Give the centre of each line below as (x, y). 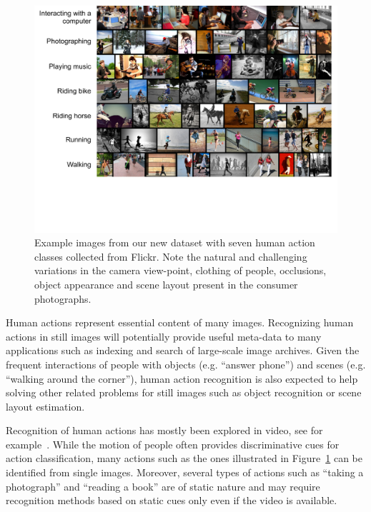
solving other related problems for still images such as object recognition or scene (184, 392)
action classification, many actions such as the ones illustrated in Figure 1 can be (184, 458)
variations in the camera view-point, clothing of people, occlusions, (180, 270)
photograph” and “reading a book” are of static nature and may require (163, 486)
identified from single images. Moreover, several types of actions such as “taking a (185, 472)
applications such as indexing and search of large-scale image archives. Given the (183, 350)
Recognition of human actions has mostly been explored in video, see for (164, 430)
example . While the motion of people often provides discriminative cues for (173, 444)
